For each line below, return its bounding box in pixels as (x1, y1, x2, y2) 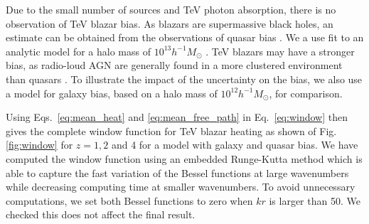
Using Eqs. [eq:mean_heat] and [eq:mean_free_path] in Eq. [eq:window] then (6, 110, 348, 124)
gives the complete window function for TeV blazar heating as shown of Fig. (6, 123, 337, 138)
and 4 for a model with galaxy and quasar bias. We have (111, 137, 358, 152)
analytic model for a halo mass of (6, 43, 151, 58)
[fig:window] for (6, 137, 73, 152)
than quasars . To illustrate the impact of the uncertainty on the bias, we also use (6, 71, 363, 86)
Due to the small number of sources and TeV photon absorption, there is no (6, 2, 336, 16)
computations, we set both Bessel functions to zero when (6, 193, 253, 208)
